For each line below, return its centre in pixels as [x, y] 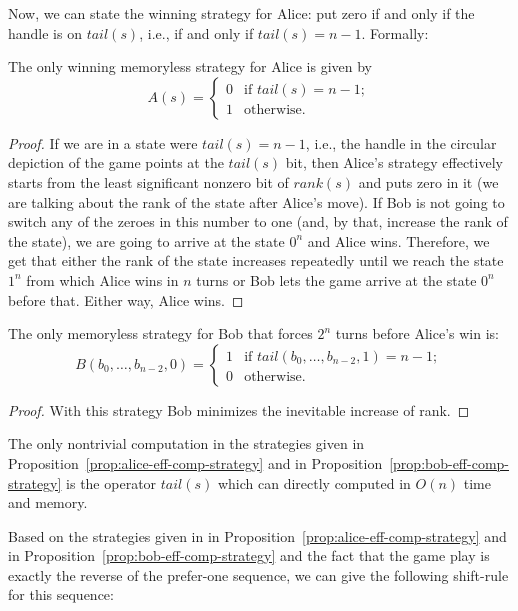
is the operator [111, 482]
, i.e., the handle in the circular [401, 142]
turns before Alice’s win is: [417, 333]
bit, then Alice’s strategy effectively [394, 162]
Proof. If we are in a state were [103, 142]
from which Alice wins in [102, 279]
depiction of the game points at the [116, 162]
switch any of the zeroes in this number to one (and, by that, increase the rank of [258, 221]
